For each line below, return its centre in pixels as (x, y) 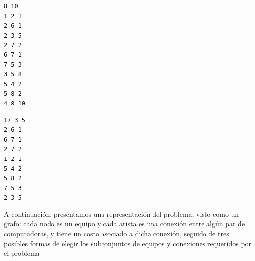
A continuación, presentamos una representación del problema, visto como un (122, 214)
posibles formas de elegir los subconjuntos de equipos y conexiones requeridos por (128, 243)
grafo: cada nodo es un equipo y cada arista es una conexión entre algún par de (125, 224)
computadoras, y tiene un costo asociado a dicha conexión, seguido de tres (117, 234)
